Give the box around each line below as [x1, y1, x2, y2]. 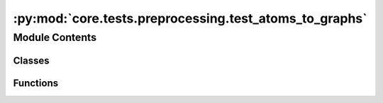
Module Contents [13, 31, 97, 44]
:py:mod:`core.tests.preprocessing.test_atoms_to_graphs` [13, 11, 367, 26]
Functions [13, 77, 59, 89]
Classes [13, 54, 50, 66]
